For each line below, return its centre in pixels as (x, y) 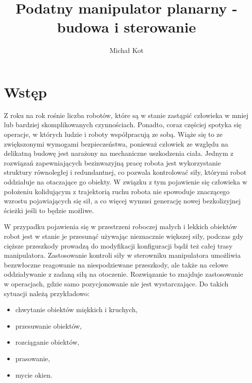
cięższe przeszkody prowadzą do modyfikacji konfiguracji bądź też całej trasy (118, 245)
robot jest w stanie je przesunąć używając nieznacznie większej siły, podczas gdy (124, 236)
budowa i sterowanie (126, 27)
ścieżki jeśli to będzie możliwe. (49, 210)
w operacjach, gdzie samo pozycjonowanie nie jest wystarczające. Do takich (116, 283)
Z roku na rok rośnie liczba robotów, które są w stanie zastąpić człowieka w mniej (126, 115)
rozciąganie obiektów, (47, 342)
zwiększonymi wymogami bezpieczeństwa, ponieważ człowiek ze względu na (116, 143)
